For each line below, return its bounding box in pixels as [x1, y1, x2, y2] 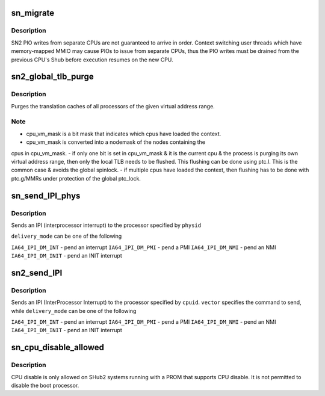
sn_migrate [11, 8, 55, 18]
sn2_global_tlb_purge [11, 72, 94, 82]
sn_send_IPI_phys [11, 190, 81, 201]
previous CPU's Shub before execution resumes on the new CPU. [11, 56, 174, 63]
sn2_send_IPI [11, 268, 63, 278]
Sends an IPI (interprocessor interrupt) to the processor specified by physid [11, 221, 202, 229]
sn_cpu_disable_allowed [11, 342, 105, 353]
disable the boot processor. [11, 382, 79, 389]
